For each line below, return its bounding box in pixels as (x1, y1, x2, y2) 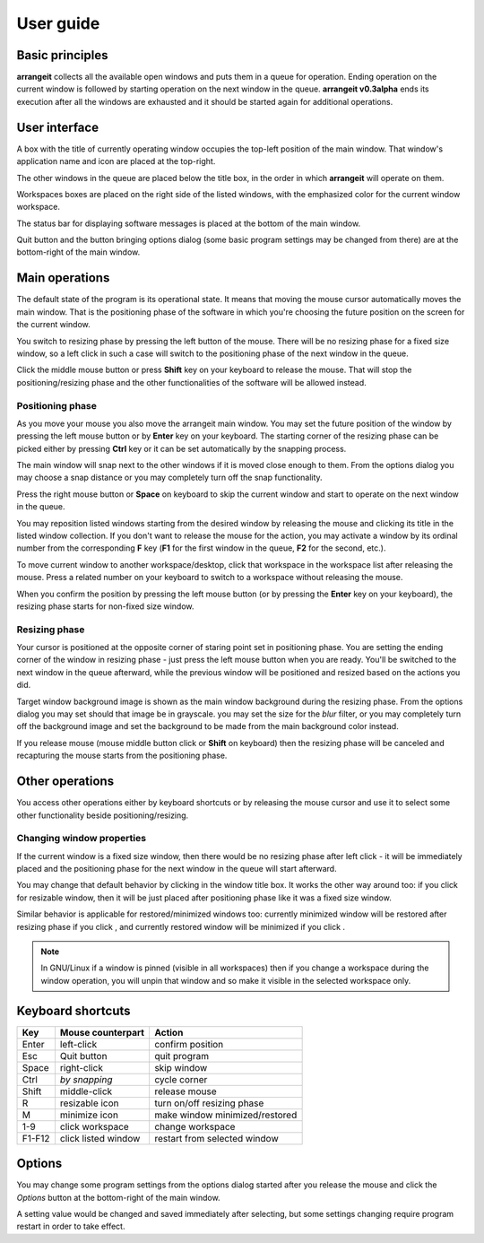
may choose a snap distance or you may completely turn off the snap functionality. (16, 472, 323, 483)
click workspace (59, 1120, 129, 1133)
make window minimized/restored (153, 1108, 298, 1121)
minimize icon (59, 1108, 118, 1121)
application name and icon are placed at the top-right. (16, 156, 216, 167)
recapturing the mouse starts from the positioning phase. (16, 750, 228, 761)
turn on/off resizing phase (153, 1097, 264, 1109)
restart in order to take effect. (16, 1221, 125, 1232)
